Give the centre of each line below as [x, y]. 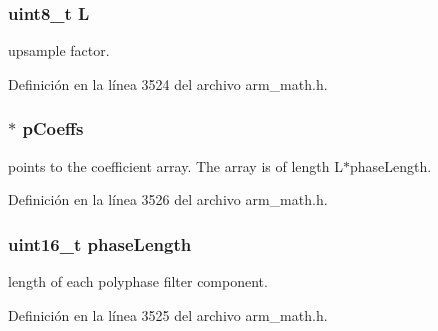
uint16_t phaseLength [100, 243]
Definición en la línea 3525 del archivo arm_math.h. [168, 314]
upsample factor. [59, 50]
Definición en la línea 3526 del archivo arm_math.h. [168, 199]
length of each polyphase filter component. [138, 281]
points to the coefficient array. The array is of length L [175, 165]
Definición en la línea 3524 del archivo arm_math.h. [168, 83]
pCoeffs [53, 128]
